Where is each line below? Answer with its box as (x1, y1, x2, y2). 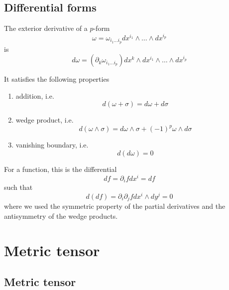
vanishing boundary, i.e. (15, 140, 89, 150)
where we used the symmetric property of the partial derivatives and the (4, 201, 226, 211)
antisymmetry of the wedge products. (4, 210, 118, 221)
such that (4, 182, 33, 192)
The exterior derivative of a (4, 23, 88, 33)
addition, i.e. (15, 90, 54, 101)
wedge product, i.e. (15, 115, 74, 125)
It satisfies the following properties (4, 74, 110, 84)
